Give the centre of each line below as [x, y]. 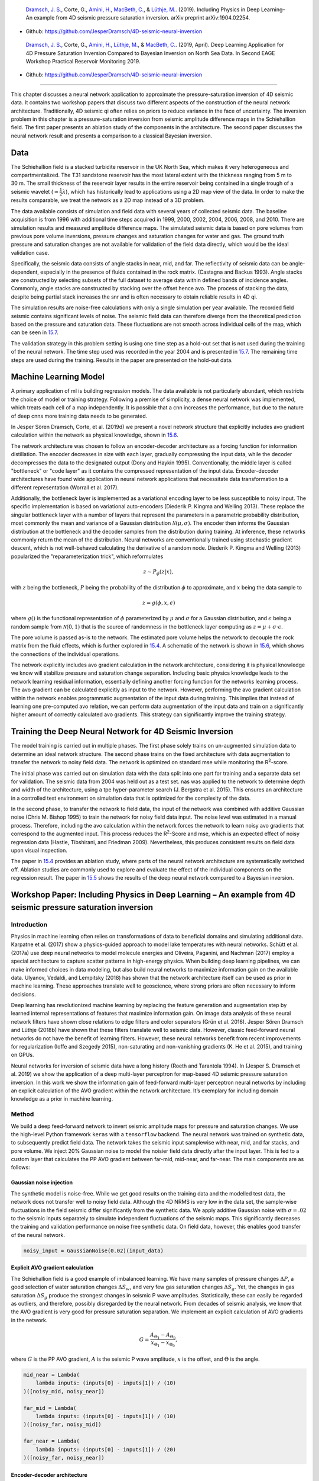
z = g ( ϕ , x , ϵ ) [159, 602]
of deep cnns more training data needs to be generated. [79, 416]
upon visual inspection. [39, 851]
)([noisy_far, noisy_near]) [64, 1458]
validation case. [30, 252]
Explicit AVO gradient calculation [52, 1268]
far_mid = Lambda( [50, 1408]
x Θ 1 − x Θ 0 [163, 1344]
